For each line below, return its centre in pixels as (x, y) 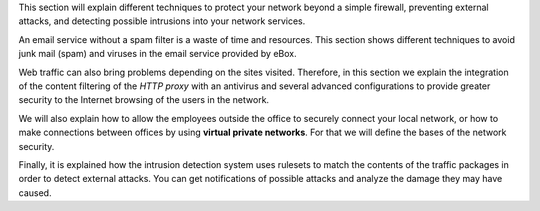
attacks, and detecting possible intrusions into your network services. (162, 21)
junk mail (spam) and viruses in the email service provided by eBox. (157, 54)
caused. (35, 192)
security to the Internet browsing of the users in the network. (144, 100)
